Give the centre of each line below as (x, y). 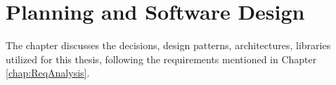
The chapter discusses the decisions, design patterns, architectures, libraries (168, 45)
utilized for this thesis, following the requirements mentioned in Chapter (161, 59)
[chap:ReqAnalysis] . (48, 73)
